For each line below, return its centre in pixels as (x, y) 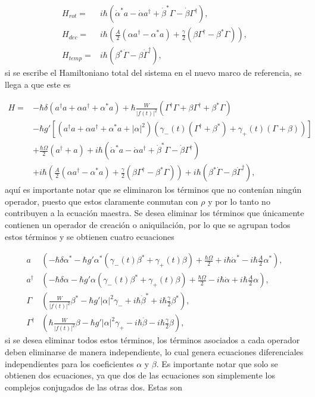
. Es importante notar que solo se (217, 363)
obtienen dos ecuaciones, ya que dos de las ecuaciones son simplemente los (140, 375)
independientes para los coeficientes (69, 363)
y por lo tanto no (239, 201)
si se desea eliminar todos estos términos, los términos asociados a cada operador (152, 340)
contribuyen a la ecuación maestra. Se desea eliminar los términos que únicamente (155, 213)
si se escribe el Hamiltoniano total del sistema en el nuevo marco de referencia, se (153, 73)
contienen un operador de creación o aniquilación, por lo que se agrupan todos (148, 225)
